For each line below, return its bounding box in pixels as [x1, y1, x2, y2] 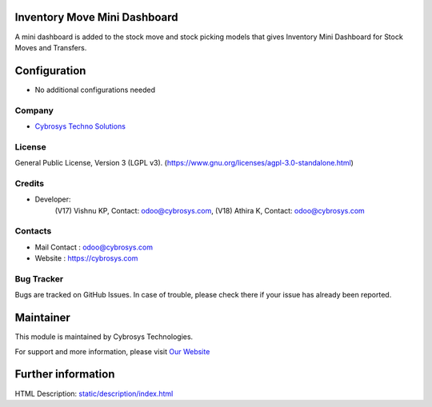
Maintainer [14, 311, 71, 325]
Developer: [34, 194, 71, 204]
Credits [14, 178, 44, 189]
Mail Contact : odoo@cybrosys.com [34, 242, 154, 252]
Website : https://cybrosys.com [34, 253, 138, 263]
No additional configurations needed [34, 85, 156, 94]
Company [14, 105, 54, 116]
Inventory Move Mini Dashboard [14, 10, 179, 24]
